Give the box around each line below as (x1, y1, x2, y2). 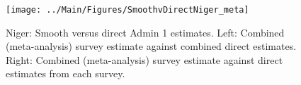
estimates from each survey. (6, 66, 125, 81)
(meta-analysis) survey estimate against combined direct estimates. (6, 39, 297, 53)
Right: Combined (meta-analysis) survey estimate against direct (6, 52, 283, 67)
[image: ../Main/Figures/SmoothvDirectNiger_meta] (6, 5, 249, 15)
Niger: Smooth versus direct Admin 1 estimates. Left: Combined (6, 25, 285, 39)
